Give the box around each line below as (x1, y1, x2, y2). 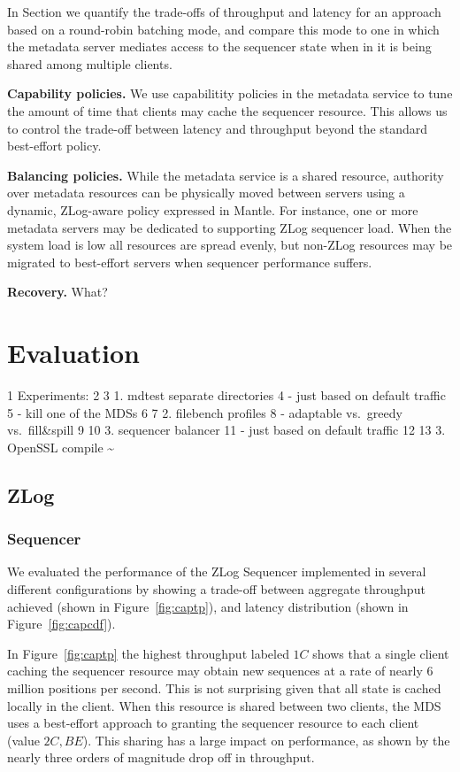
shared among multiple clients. (7, 54, 172, 73)
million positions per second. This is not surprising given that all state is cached (7, 678, 441, 697)
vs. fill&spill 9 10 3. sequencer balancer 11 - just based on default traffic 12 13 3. (7, 421, 446, 439)
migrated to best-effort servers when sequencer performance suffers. (7, 252, 372, 271)
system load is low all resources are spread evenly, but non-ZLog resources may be (7, 235, 453, 254)
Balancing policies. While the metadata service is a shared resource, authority (7, 166, 444, 184)
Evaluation (7, 335, 140, 371)
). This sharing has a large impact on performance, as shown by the (82, 730, 450, 749)
